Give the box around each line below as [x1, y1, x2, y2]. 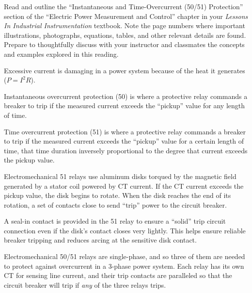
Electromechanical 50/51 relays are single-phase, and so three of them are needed [4, 251, 245, 261]
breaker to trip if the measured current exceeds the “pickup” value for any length [4, 100, 245, 111]
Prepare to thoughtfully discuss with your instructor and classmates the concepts [4, 39, 245, 49]
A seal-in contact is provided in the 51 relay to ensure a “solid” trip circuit [4, 216, 226, 226]
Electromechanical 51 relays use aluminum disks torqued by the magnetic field [4, 171, 236, 181]
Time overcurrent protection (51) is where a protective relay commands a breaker [4, 126, 246, 136]
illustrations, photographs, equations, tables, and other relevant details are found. [4, 30, 246, 40]
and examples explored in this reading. [4, 49, 119, 59]
